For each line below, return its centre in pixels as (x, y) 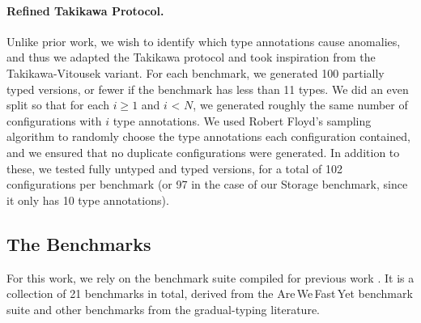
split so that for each (58, 105)
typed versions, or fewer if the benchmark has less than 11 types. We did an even (208, 89)
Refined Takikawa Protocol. (85, 10)
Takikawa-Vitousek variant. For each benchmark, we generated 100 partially (196, 72)
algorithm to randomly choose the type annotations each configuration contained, (208, 136)
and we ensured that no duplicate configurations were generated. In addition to (203, 152)
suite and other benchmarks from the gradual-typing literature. (164, 309)
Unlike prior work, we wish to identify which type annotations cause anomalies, (204, 41)
